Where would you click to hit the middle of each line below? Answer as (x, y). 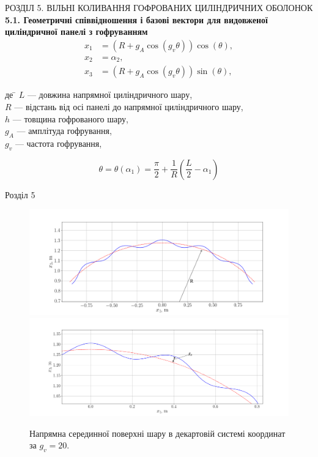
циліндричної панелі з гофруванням (76, 32)
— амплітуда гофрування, (64, 131)
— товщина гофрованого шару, (70, 118)
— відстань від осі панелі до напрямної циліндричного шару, (129, 106)
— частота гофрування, (58, 143)
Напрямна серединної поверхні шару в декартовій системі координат (157, 433)
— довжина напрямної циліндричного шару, (110, 95)
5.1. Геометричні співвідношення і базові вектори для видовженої (137, 19)
